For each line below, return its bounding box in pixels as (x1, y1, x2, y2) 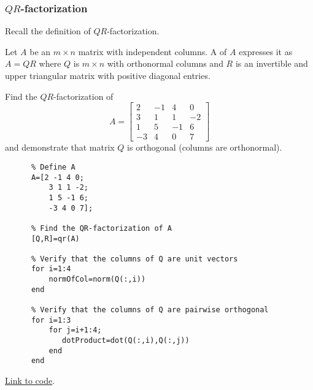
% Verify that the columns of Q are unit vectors (31, 254, 238, 263)
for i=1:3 (31, 315, 71, 324)
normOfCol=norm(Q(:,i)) (48, 275, 146, 284)
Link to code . (5, 374, 55, 387)
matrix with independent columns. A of (78, 45, 227, 58)
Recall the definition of (5, 24, 91, 37)
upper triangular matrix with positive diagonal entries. (5, 69, 211, 81)
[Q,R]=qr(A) (31, 234, 80, 243)
